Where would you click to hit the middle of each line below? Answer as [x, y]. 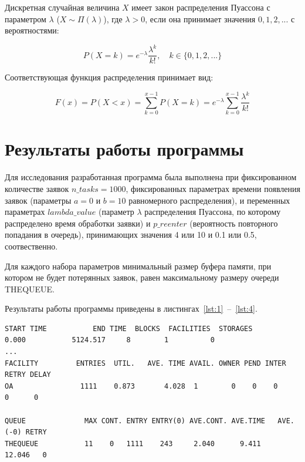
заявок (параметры [38, 200]
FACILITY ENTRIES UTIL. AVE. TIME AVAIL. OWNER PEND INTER [145, 363]
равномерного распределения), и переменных [209, 200]
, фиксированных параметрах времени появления [213, 188]
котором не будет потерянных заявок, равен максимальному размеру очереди [142, 277]
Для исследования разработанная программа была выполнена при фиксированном [151, 177]
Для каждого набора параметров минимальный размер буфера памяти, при [138, 266]
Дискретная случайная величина [62, 7]
